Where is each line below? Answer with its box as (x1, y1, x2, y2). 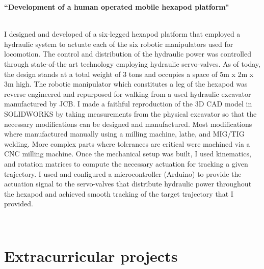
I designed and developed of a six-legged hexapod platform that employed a (4, 29, 241, 39)
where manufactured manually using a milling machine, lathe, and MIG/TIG (4, 128, 245, 139)
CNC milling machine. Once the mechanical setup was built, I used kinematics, (4, 148, 251, 159)
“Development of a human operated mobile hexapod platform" (4, 2, 229, 12)
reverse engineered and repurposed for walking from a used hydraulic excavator (4, 88, 251, 99)
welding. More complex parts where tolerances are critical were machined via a (4, 138, 250, 149)
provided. (4, 198, 33, 209)
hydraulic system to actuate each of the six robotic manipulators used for (4, 38, 233, 49)
